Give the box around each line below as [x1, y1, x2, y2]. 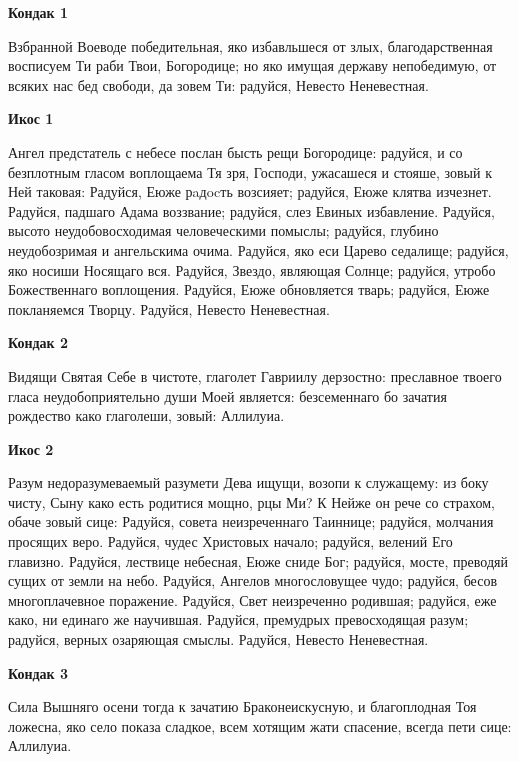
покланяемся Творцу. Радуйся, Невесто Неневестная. [8, 298, 330, 319]
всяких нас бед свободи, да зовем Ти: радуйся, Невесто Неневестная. [8, 74, 429, 95]
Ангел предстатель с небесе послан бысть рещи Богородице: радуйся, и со [8, 141, 463, 162]
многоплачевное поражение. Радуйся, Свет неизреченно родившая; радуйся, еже [8, 589, 497, 610]
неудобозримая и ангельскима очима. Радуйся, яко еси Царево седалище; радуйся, [8, 239, 509, 260]
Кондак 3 [8, 662, 69, 683]
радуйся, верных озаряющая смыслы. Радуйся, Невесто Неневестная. [8, 629, 429, 650]
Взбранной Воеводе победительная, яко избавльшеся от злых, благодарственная [8, 35, 493, 56]
